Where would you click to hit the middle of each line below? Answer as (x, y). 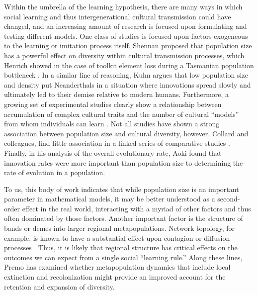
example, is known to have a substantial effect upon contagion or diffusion (117, 238)
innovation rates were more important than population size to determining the (124, 162)
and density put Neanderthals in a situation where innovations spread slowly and (128, 84)
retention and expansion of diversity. (59, 286)
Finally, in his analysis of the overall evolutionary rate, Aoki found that (113, 152)
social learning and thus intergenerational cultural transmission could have (118, 16)
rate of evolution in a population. (55, 172)
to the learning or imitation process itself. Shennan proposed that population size (128, 46)
